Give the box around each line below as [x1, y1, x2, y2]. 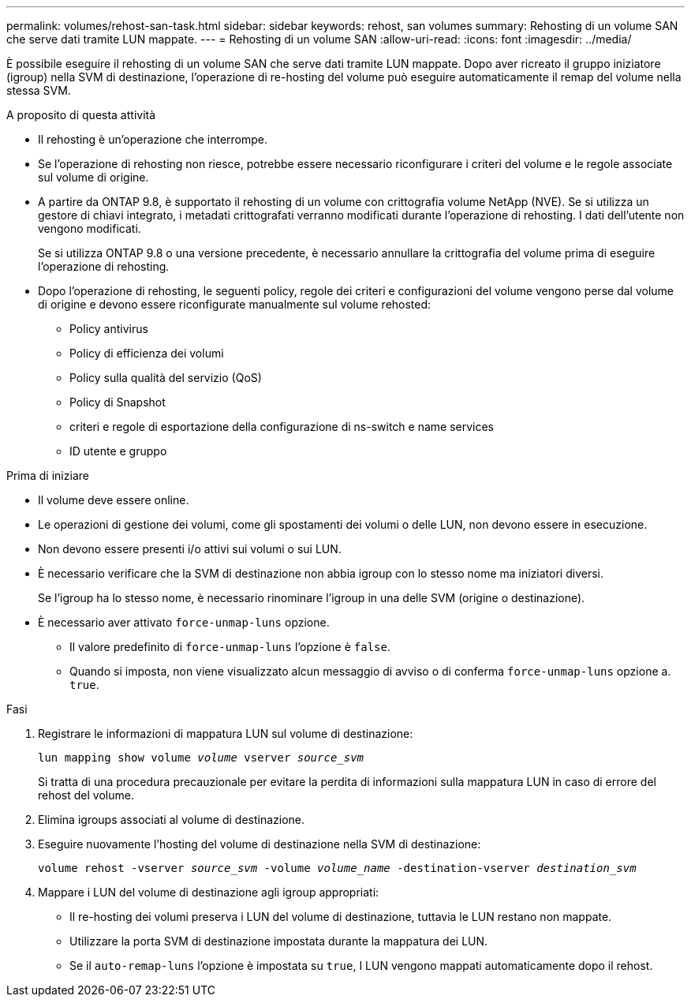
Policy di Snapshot [69, 395, 166, 409]
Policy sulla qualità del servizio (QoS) [69, 371, 262, 384]
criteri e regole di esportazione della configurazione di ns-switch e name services [69, 420, 494, 433]
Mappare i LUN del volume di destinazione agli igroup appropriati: [38, 885, 379, 899]
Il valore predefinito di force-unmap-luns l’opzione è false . [69, 640, 391, 653]
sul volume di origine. [38, 170, 149, 184]
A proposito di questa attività [6, 108, 156, 122]
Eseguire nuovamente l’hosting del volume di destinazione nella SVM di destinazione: [38, 837, 481, 851]
